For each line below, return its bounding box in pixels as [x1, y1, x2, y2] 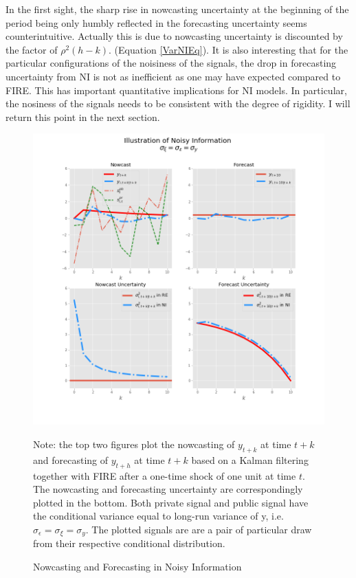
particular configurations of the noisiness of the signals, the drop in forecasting [5, 56, 337, 70]
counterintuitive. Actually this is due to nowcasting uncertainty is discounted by [5, 29, 343, 43]
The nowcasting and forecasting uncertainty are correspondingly [33, 482, 303, 496]
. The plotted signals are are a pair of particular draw [85, 522, 312, 536]
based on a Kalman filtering [191, 452, 309, 467]
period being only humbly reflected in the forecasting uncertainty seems [5, 15, 307, 30]
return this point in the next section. [5, 109, 160, 124]
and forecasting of [33, 452, 109, 467]
